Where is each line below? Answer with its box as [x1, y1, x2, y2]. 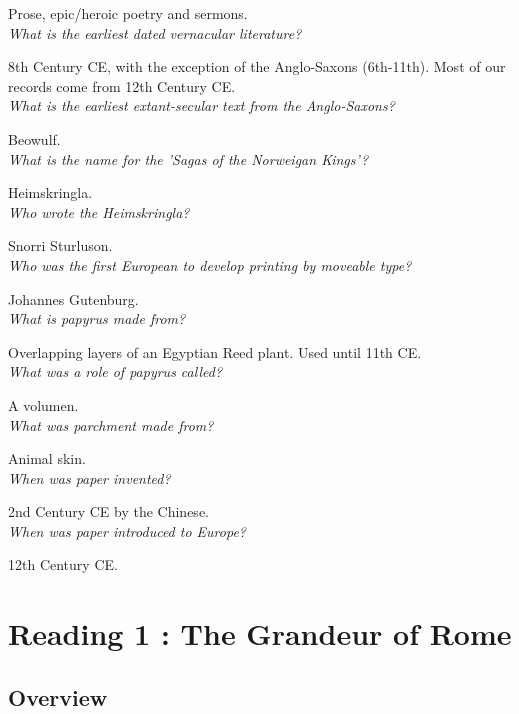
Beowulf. [8, 128, 61, 149]
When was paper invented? [8, 467, 171, 488]
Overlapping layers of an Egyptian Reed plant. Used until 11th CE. [8, 341, 422, 362]
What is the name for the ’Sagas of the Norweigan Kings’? [8, 148, 369, 169]
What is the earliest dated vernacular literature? [8, 22, 302, 43]
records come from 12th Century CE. [8, 75, 236, 96]
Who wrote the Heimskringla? [8, 201, 190, 222]
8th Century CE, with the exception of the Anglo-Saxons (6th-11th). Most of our [8, 56, 506, 77]
